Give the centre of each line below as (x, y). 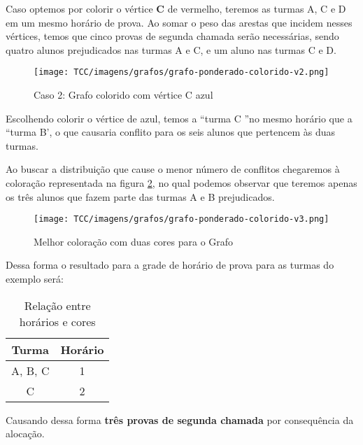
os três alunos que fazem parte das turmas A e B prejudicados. (140, 196)
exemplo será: (35, 279)
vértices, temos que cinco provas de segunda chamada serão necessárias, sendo (172, 36)
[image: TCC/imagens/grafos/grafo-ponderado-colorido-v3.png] (181, 219)
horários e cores (57, 321)
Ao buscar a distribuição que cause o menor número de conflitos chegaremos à (173, 169)
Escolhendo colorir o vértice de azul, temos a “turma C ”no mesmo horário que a (179, 118)
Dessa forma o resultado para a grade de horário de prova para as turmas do (170, 265)
